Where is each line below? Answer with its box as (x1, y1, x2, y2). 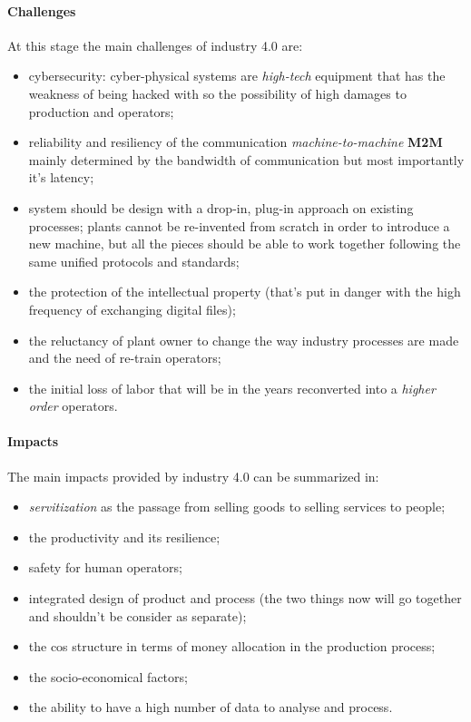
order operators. (28, 396, 118, 415)
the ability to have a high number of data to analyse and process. (28, 698, 393, 717)
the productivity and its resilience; (28, 527, 221, 546)
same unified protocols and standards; (28, 251, 240, 270)
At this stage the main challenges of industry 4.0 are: (7, 35, 303, 54)
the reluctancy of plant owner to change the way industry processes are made (28, 330, 459, 349)
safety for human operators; (28, 558, 182, 577)
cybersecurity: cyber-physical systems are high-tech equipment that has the (28, 66, 446, 85)
